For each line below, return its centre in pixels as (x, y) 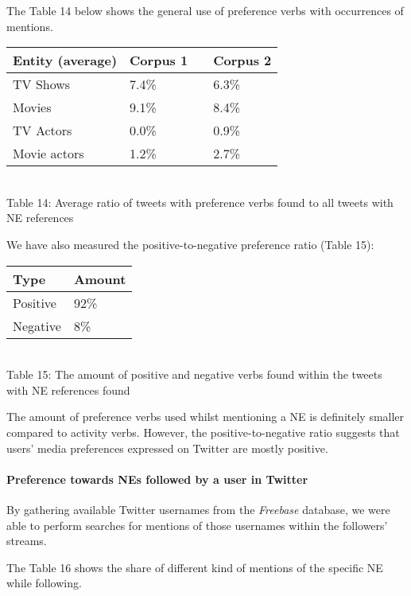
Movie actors (48, 154)
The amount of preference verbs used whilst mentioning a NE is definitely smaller (205, 417)
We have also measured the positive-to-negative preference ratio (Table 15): (190, 244)
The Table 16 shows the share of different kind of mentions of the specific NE (195, 567)
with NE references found (68, 390)
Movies (32, 107)
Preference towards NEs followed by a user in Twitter (157, 479)
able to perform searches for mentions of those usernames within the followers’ (197, 525)
